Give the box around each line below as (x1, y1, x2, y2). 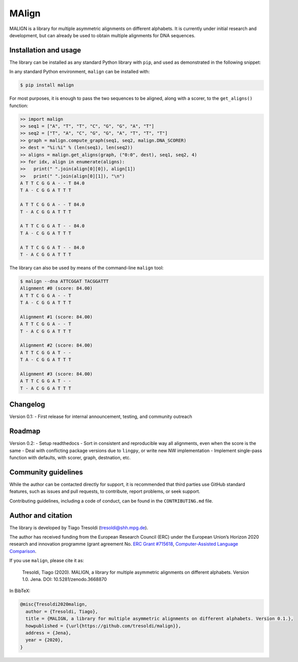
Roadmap (9, 427, 41, 436)
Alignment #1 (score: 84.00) (20, 314, 93, 320)
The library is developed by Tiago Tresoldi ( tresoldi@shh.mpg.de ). (9, 524, 148, 531)
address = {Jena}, (25, 630, 71, 635)
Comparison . (9, 548, 37, 554)
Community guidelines (9, 468, 83, 476)
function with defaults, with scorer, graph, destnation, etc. (9, 455, 131, 461)
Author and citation (9, 511, 72, 520)
